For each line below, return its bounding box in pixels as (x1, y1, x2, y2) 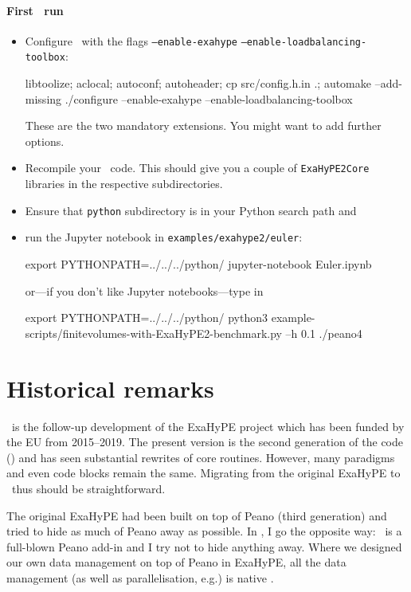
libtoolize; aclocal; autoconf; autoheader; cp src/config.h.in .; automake (25, 75, 371, 92)
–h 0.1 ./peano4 (285, 324, 362, 341)
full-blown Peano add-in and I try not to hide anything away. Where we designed (6, 538, 402, 555)
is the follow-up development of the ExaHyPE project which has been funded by (11, 418, 405, 434)
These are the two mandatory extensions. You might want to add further (25, 117, 382, 134)
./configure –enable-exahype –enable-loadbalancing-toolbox (65, 90, 353, 107)
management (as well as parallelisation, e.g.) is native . (6, 569, 274, 586)
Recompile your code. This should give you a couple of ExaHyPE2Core (25, 159, 370, 176)
